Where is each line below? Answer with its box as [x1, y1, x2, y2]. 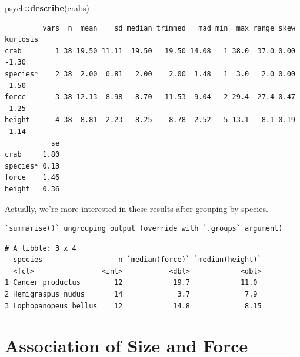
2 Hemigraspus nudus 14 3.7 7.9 [5, 290, 258, 299]
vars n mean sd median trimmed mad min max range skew [42, 23, 295, 32]
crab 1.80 [5, 150, 60, 159]
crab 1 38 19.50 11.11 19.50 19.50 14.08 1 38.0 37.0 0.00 [5, 46, 295, 55]
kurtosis [5, 35, 39, 44]
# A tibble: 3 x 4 [5, 244, 76, 252]
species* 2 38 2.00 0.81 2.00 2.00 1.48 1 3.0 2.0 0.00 [5, 69, 295, 78]
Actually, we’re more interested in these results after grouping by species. [5, 202, 268, 214]
